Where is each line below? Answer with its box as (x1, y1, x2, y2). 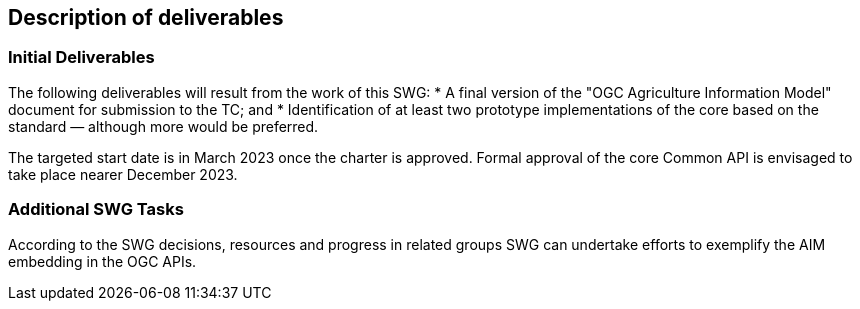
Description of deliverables (8, 5, 284, 30)
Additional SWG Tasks (8, 199, 184, 220)
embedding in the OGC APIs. (8, 252, 197, 270)
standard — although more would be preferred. (8, 117, 319, 135)
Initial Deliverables (8, 47, 155, 68)
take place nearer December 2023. (8, 165, 238, 183)
